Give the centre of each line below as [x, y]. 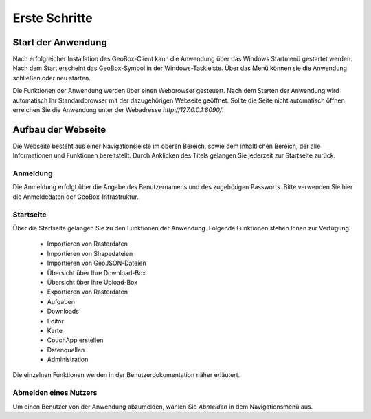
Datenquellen [66, 350]
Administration [68, 359]
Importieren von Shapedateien [90, 253]
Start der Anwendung [60, 42]
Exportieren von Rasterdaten [88, 292]
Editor [56, 321]
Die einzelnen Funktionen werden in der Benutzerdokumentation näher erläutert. [126, 375]
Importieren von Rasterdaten [88, 244]
